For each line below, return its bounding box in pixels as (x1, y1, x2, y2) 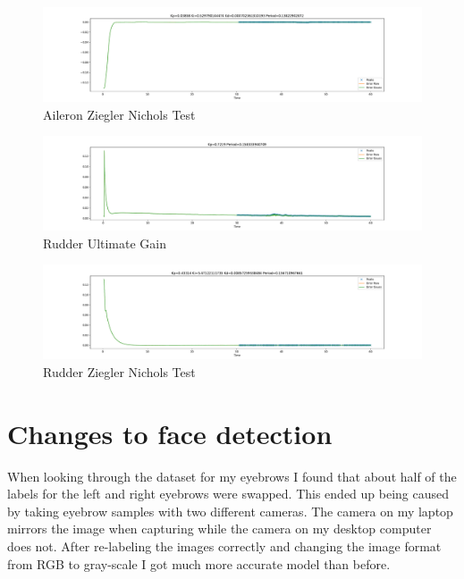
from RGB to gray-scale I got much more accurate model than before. (7, 554, 391, 573)
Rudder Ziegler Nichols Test (43, 362, 196, 381)
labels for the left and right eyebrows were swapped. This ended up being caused (7, 484, 450, 503)
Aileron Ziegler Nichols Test (43, 105, 196, 123)
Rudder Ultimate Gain (43, 233, 167, 252)
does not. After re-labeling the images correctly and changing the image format (7, 537, 442, 556)
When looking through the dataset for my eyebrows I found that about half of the (7, 466, 457, 485)
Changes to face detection (7, 415, 333, 451)
